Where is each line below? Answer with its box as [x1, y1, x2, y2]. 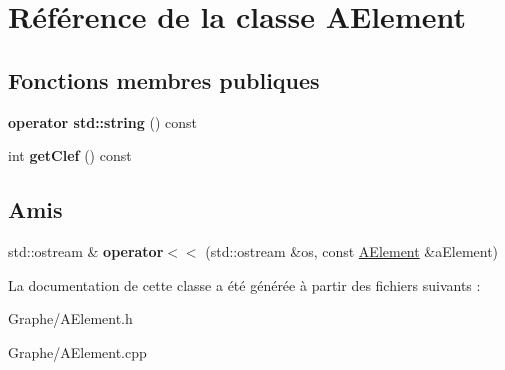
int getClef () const [8, 145, 132, 166]
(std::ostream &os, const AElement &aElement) [205, 240, 499, 261]
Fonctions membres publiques [8, 64, 320, 95]
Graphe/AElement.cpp [8, 341, 147, 362]
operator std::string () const [8, 111, 197, 132]
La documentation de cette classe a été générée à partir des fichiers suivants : [8, 274, 481, 295]
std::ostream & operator [8, 240, 164, 261]
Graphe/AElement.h [8, 308, 133, 329]
